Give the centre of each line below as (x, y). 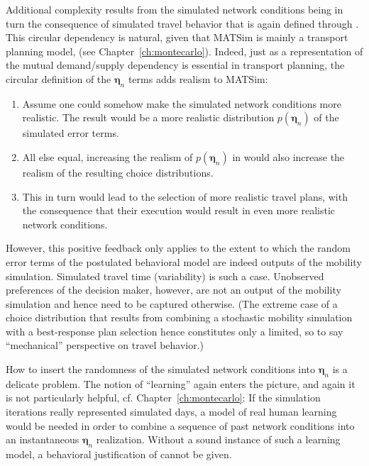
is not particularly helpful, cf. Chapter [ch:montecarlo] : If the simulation (163, 398)
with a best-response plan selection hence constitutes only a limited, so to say (175, 331)
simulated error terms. (71, 133)
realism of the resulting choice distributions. (118, 172)
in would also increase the (288, 156)
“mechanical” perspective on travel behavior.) (105, 345)
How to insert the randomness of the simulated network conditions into (161, 369)
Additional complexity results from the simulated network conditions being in (175, 9)
